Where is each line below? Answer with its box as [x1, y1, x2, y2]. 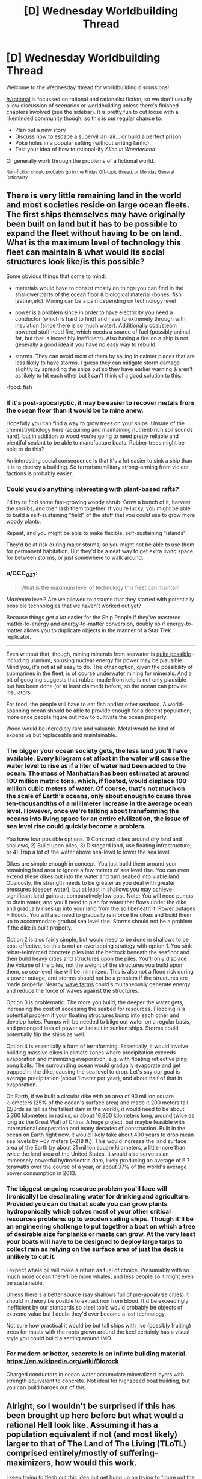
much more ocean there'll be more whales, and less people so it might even [6, 1273, 194, 1280]
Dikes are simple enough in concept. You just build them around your [6, 860, 177, 867]
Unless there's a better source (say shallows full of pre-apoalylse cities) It [6, 1291, 189, 1298]
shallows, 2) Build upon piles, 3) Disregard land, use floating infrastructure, [6, 842, 192, 849]
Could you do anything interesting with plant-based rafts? [6, 484, 179, 493]
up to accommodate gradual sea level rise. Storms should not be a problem [6, 918, 192, 925]
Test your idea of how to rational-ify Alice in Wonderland [14, 145, 156, 153]
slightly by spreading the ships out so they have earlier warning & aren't [14, 365, 193, 372]
